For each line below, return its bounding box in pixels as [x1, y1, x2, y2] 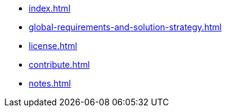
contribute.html [29, 59, 90, 70]
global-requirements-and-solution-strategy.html [29, 22, 222, 32]
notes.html [29, 78, 71, 88]
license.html [29, 41, 77, 51]
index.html [29, 3, 71, 13]
